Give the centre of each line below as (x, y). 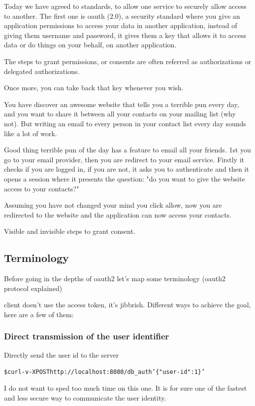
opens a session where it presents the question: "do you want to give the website (125, 178)
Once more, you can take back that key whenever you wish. (94, 88)
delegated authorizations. (42, 71)
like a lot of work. (31, 133)
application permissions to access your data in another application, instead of (121, 25)
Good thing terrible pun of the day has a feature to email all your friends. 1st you (127, 150)
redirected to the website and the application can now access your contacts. (118, 214)
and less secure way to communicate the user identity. (85, 397)
